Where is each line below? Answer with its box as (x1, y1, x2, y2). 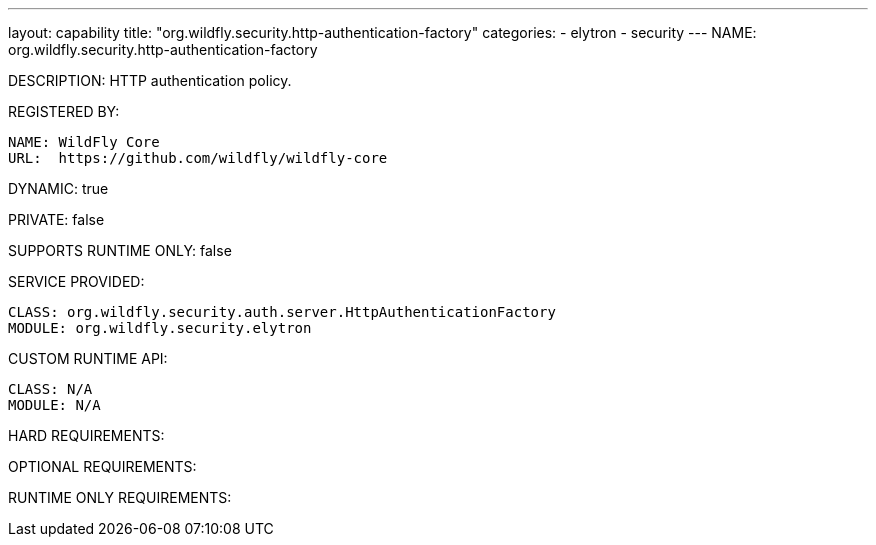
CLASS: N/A (8, 381, 93, 397)
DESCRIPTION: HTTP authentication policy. (8, 72, 292, 89)
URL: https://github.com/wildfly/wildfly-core (8, 150, 388, 166)
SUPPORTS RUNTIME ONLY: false (8, 242, 232, 259)
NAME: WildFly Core (8, 134, 160, 150)
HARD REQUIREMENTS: (8, 427, 165, 444)
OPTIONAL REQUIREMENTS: (8, 458, 197, 475)
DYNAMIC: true (8, 180, 109, 197)
